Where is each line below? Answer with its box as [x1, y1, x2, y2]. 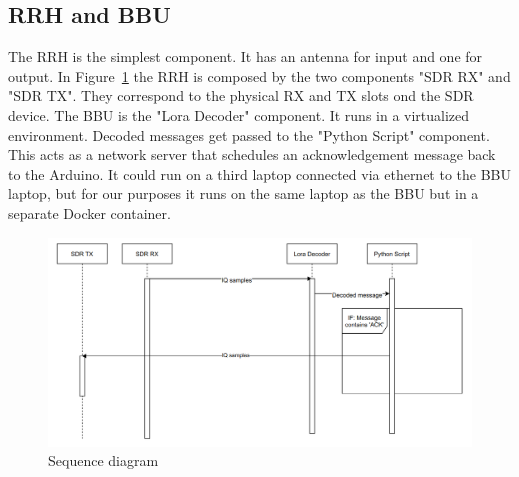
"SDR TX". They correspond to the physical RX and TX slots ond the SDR [8, 85, 474, 106]
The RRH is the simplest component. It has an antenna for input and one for [8, 46, 483, 67]
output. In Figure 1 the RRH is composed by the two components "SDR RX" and [8, 65, 511, 86]
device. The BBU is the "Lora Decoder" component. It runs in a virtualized [8, 104, 470, 125]
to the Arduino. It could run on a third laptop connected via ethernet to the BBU [8, 163, 512, 184]
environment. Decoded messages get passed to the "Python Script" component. [8, 124, 490, 145]
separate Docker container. [8, 202, 171, 223]
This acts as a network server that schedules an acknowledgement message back [8, 144, 496, 165]
